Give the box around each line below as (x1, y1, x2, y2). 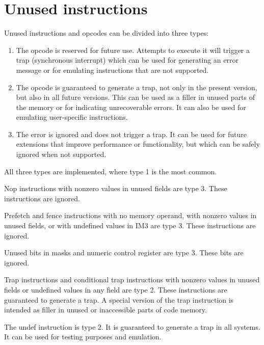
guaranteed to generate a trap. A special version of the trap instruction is (4, 294, 234, 305)
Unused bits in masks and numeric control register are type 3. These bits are (4, 247, 244, 258)
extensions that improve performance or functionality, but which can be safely (16, 139, 260, 149)
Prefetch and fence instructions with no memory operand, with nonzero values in (4, 210, 257, 221)
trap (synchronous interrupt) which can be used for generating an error (16, 55, 239, 65)
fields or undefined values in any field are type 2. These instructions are (4, 284, 227, 295)
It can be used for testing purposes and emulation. (4, 331, 162, 342)
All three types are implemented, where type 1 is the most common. (4, 166, 217, 176)
